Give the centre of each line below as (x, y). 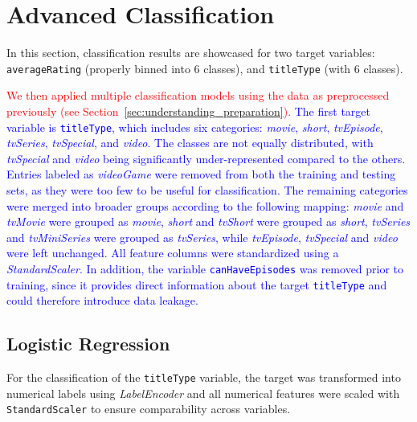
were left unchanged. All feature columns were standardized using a (173, 253)
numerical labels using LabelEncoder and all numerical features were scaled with (203, 393)
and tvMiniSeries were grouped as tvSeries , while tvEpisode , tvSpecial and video (202, 237)
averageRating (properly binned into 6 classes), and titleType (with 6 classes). (205, 68)
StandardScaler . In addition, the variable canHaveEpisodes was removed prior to (205, 268)
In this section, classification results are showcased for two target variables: (191, 53)
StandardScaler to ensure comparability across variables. (149, 409)
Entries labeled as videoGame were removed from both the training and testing (201, 174)
